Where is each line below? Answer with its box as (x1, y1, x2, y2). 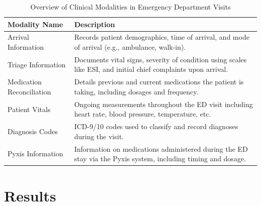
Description (74, 19, 115, 29)
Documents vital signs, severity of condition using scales (74, 54, 247, 64)
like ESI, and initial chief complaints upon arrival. (74, 64, 228, 74)
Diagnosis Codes (8, 126, 58, 136)
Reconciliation (8, 86, 51, 96)
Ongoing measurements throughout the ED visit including (74, 98, 253, 109)
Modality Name (8, 19, 63, 29)
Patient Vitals (8, 104, 51, 114)
